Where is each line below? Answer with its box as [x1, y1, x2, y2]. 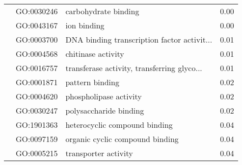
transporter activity [65, 147, 133, 159]
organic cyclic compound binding [65, 133, 179, 144]
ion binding [65, 20, 105, 31]
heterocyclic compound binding [65, 119, 173, 130]
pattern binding [65, 76, 119, 88]
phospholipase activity [65, 91, 142, 102]
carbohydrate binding [65, 5, 139, 17]
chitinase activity [65, 48, 124, 59]
